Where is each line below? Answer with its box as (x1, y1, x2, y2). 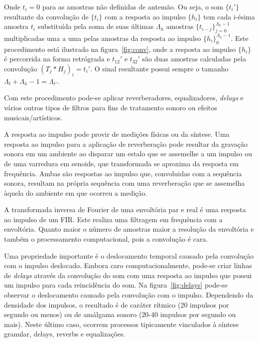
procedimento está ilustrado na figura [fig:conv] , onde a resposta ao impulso (4, 43, 236, 54)
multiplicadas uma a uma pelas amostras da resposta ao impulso (4, 32, 201, 43)
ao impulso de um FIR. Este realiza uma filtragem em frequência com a (4, 214, 223, 224)
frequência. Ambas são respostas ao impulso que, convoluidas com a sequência (4, 168, 242, 178)
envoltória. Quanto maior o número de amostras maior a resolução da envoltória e (4, 224, 254, 234)
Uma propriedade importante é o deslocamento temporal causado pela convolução (4, 250, 254, 261)
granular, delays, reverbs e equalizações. (4, 329, 126, 339)
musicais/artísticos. (4, 112, 63, 122)
